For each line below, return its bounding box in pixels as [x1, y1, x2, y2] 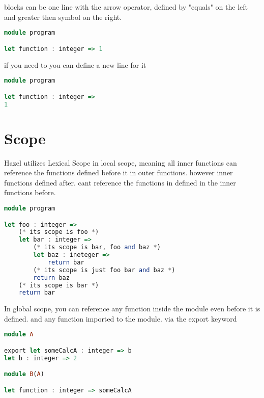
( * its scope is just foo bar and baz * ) [33, 266, 175, 274]
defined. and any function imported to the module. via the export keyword [4, 313, 237, 324]
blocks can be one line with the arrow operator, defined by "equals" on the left [4, 2, 248, 12]
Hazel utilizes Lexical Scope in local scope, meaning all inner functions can [4, 157, 237, 168]
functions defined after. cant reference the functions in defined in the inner [4, 177, 236, 188]
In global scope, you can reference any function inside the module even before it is [4, 303, 260, 314]
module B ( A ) [4, 370, 44, 378]
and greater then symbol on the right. [4, 11, 122, 22]
